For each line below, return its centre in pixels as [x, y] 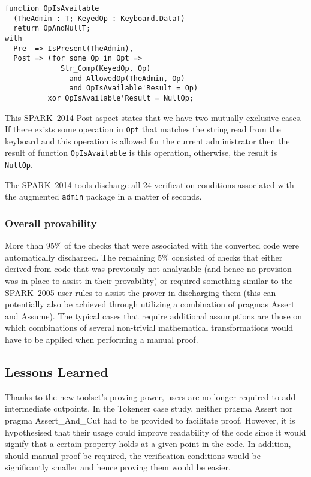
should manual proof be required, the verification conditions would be [133, 455]
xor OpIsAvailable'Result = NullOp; [120, 98]
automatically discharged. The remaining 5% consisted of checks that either [144, 257]
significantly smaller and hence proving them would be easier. [118, 467]
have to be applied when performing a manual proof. [102, 339]
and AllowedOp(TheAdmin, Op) [127, 78]
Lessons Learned [57, 371]
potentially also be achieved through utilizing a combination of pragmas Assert [150, 304]
